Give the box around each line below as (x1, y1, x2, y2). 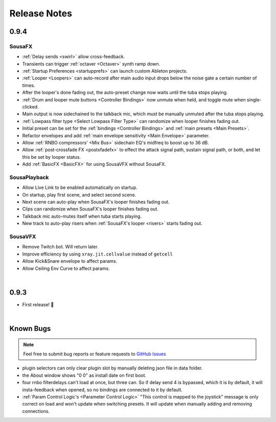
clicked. (22, 104, 39, 110)
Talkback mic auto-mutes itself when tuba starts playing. (22, 213, 142, 219)
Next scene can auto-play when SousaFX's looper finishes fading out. (22, 199, 170, 205)
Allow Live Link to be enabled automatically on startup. (22, 184, 137, 191)
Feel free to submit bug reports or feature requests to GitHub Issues (23, 351, 166, 357)
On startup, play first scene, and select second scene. (22, 192, 136, 198)
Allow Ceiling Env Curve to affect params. (22, 265, 110, 271)
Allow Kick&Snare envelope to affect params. (22, 258, 118, 264)
